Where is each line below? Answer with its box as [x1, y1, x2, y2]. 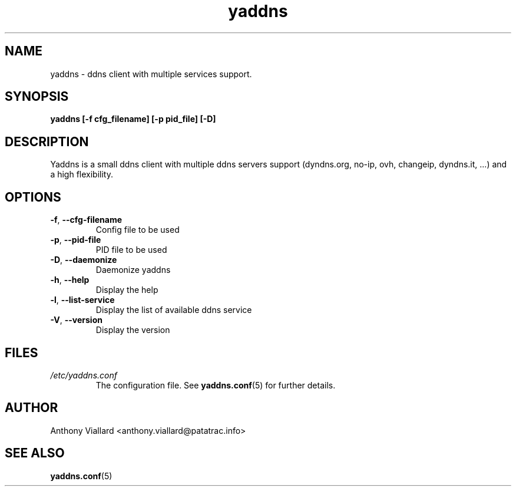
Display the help [95, 285, 158, 295]
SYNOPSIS [5, 89, 69, 104]
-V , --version [50, 315, 102, 325]
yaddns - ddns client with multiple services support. [50, 68, 252, 79]
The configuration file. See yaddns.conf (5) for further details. [95, 380, 336, 390]
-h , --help [50, 275, 90, 285]
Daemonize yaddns [95, 265, 171, 275]
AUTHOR [5, 400, 58, 416]
